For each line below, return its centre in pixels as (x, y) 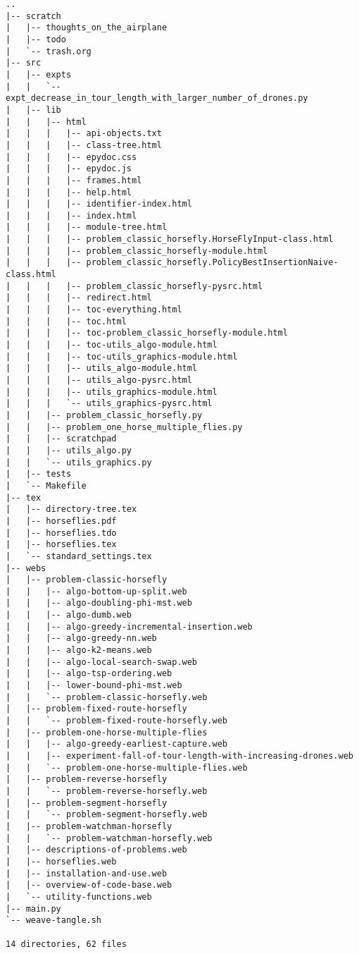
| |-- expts (39, 74)
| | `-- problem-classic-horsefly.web (107, 697)
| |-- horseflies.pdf (61, 521)
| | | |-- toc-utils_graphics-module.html (122, 356)
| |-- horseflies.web (61, 861)
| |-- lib (33, 110)
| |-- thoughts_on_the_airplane (87, 28)
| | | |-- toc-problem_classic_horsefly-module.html (147, 333)
